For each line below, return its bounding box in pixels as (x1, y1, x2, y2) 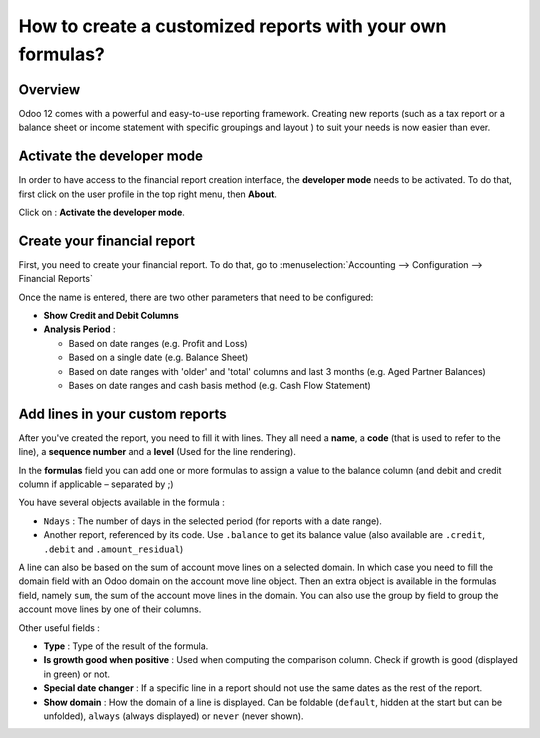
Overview (18, 81, 81, 98)
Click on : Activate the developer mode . (18, 206, 185, 218)
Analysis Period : (43, 323, 116, 335)
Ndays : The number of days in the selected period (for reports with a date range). (43, 515, 382, 527)
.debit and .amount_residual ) (43, 543, 184, 555)
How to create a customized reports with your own (18, 15, 447, 37)
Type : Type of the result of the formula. (43, 640, 209, 652)
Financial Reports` (18, 273, 94, 285)
